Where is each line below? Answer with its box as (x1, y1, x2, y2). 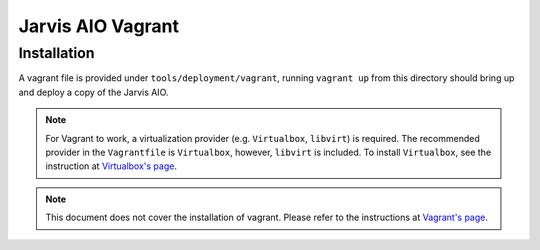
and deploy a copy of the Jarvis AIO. (18, 86, 169, 98)
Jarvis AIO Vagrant (18, 15, 180, 37)
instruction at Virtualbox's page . (45, 160, 177, 172)
